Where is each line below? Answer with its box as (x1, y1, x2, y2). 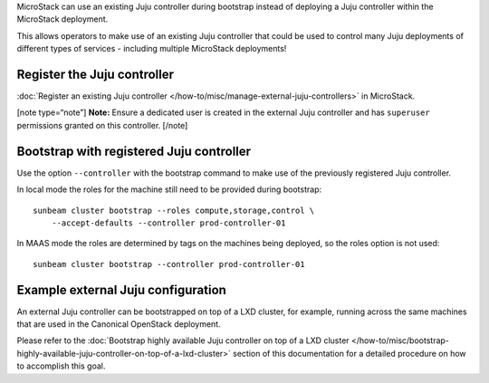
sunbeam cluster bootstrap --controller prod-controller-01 (33, 259, 305, 269)
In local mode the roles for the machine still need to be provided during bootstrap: (16, 184, 321, 195)
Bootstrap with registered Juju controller (16, 143, 252, 158)
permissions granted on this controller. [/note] (16, 120, 188, 130)
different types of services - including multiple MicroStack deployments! (16, 43, 287, 54)
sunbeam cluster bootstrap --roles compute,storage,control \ (33, 205, 315, 215)
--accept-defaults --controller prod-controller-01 (51, 217, 286, 228)
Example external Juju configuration (16, 282, 226, 298)
